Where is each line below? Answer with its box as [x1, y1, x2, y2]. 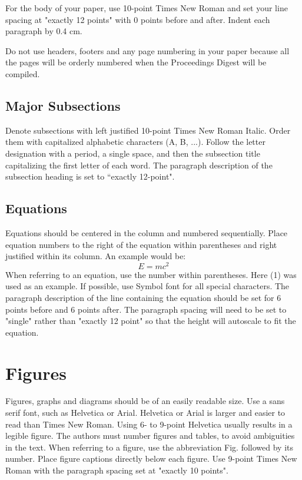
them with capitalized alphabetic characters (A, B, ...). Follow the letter [5, 135, 266, 148]
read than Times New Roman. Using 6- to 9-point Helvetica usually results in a [5, 418, 293, 430]
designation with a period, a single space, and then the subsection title [5, 147, 260, 159]
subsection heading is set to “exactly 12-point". [5, 170, 175, 183]
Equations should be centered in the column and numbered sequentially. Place [5, 226, 288, 239]
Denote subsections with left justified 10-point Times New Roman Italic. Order [5, 124, 291, 136]
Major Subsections [5, 96, 121, 114]
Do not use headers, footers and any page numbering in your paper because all [5, 44, 290, 57]
